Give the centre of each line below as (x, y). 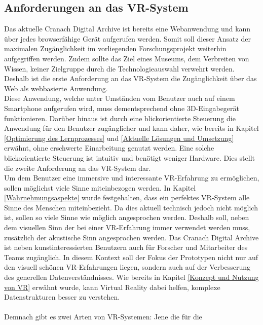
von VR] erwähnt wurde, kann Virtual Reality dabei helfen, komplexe (112, 287)
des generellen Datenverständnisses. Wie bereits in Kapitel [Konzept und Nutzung (131, 277)
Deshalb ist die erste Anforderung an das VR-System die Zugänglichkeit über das (130, 78)
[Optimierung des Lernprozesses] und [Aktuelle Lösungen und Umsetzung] (119, 138)
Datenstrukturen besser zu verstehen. (62, 297)
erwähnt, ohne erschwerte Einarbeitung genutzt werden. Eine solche (109, 148)
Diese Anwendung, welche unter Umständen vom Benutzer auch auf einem (120, 98)
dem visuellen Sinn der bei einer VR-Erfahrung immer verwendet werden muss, (127, 227)
